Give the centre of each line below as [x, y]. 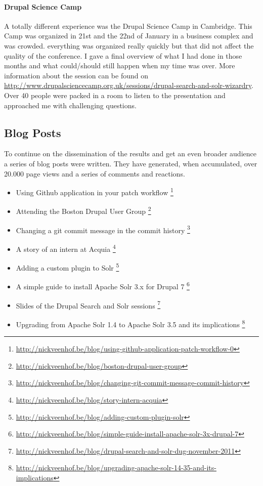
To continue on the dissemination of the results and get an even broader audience [130, 153]
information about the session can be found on [76, 75]
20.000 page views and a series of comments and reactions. [95, 173]
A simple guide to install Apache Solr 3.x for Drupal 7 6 [103, 286]
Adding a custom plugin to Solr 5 [68, 267]
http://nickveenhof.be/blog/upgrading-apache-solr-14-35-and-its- [116, 468]
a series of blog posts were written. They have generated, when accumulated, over [131, 163]
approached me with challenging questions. [70, 105]
